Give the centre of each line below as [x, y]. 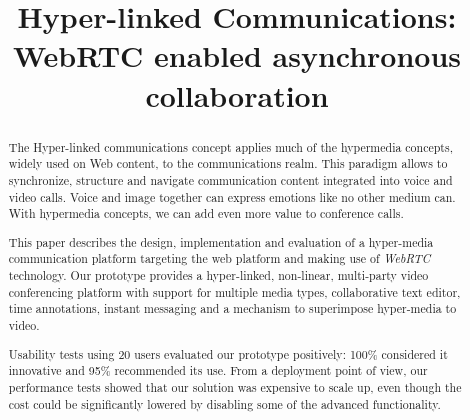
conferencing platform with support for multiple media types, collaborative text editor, [234, 291]
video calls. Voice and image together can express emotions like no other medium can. [232, 196]
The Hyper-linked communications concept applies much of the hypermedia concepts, [230, 146]
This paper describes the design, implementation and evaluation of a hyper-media [221, 241]
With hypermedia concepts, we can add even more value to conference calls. [206, 213]
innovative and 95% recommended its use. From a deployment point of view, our [218, 370]
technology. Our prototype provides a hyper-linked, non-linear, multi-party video [218, 275]
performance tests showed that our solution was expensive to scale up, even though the [235, 386]
